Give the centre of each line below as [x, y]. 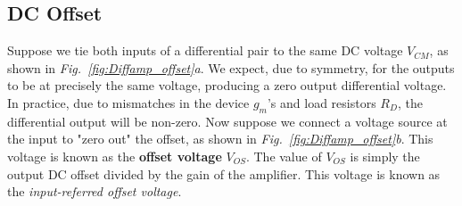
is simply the [385, 156]
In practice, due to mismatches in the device [128, 102]
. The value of [284, 156]
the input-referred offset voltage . [95, 191]
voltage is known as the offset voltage [115, 156]
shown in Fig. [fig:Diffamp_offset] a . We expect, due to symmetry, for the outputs [231, 67]
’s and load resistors [322, 102]
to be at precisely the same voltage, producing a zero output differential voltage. [227, 85]
